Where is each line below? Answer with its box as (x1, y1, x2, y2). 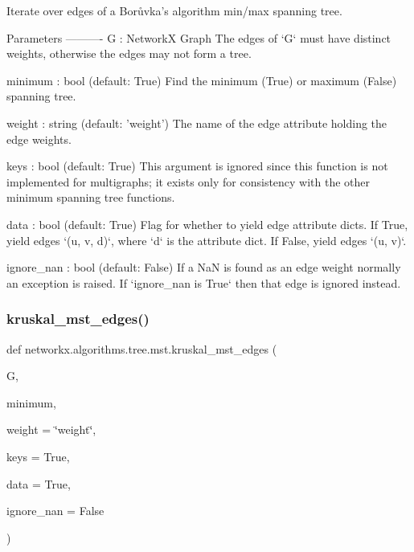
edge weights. (6, 130, 72, 147)
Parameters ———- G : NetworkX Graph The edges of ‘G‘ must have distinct (6, 29, 391, 46)
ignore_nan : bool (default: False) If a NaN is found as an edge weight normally (6, 259, 401, 276)
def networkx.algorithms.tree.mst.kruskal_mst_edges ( (6, 340, 277, 357)
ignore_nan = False (6, 502, 105, 519)
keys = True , (6, 448, 70, 464)
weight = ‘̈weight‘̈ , (6, 421, 96, 438)
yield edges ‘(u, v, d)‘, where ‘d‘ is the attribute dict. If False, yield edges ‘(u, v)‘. (6, 231, 407, 248)
